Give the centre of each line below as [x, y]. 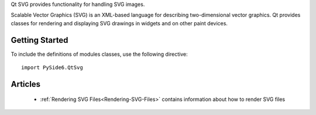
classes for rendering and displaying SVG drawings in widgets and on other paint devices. [119, 23]
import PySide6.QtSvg [52, 68]
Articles [26, 84]
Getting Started [39, 40]
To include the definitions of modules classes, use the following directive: [99, 54]
